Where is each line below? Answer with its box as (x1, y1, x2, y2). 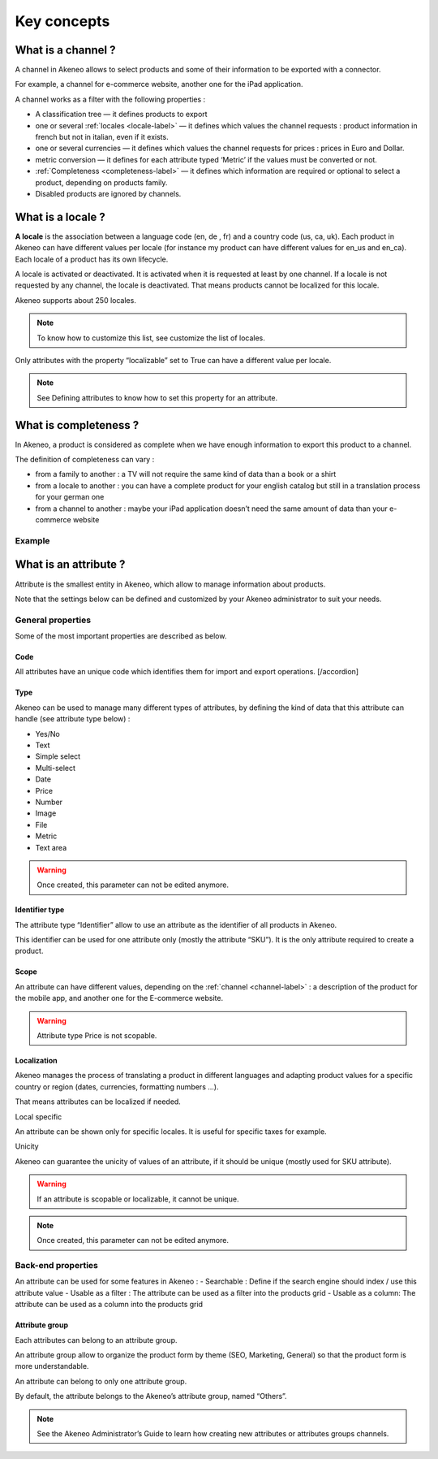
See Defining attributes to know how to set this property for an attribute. (36, 392, 278, 402)
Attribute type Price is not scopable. (36, 1031, 157, 1041)
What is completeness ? (15, 418, 140, 432)
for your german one (35, 492, 105, 502)
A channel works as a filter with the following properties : (15, 94, 206, 104)
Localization (15, 1056, 58, 1066)
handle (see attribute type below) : (15, 714, 131, 724)
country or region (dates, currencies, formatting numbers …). (15, 1081, 219, 1092)
